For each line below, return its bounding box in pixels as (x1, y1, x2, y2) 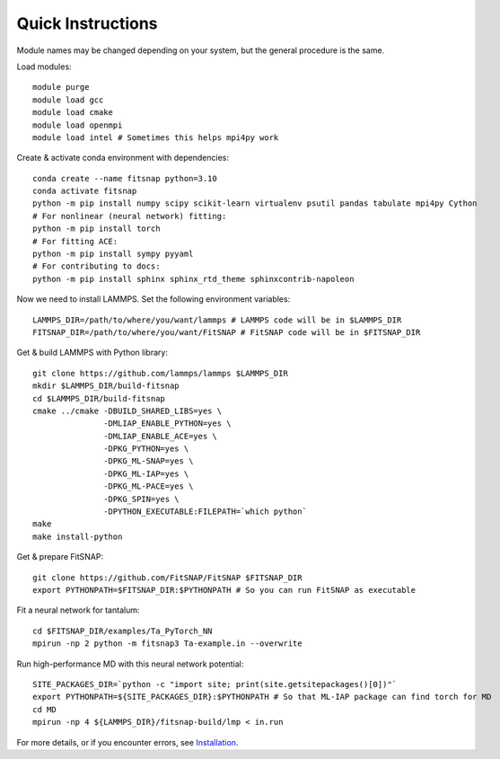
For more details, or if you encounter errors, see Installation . (16, 737, 239, 747)
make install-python (32, 531, 123, 542)
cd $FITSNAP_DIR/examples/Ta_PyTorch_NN (32, 625, 213, 636)
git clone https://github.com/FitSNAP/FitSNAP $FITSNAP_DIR (32, 572, 303, 583)
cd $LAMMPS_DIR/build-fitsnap (32, 393, 166, 403)
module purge (32, 82, 90, 93)
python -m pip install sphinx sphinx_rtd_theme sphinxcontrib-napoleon (32, 274, 355, 284)
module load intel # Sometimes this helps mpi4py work (32, 132, 279, 143)
